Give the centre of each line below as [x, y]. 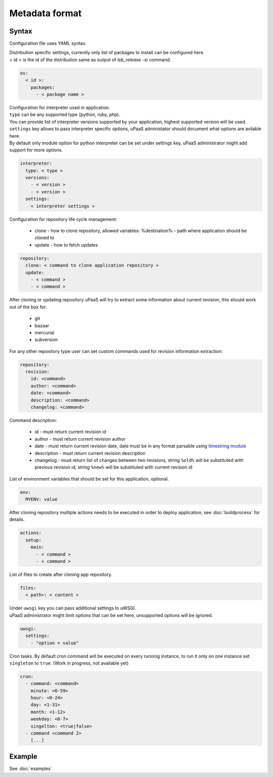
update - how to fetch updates [66, 245]
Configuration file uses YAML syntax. [48, 44]
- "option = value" [55, 643]
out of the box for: [28, 307]
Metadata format [45, 13]
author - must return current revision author [80, 439]
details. [17, 520]
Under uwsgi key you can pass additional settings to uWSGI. [73, 608]
